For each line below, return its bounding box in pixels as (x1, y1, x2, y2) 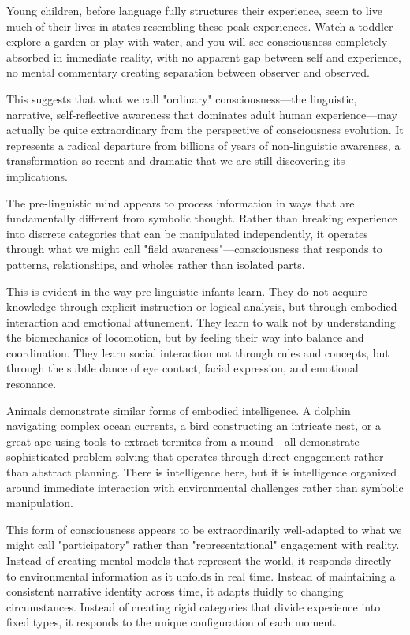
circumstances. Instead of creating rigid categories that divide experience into (6, 598, 381, 614)
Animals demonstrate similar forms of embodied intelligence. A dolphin (6, 402, 351, 418)
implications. (6, 167, 68, 184)
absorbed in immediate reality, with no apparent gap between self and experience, (6, 48, 401, 65)
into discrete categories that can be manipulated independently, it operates (6, 225, 368, 241)
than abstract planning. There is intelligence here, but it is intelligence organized (6, 464, 397, 480)
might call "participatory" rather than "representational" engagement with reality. (6, 536, 400, 553)
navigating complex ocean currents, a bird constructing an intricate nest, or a (6, 417, 381, 434)
